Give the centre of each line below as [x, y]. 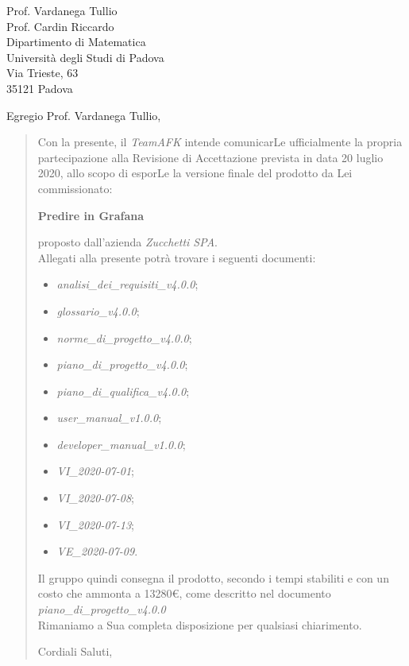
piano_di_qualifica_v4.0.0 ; [123, 391]
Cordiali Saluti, [75, 651]
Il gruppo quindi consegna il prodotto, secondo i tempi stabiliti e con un [213, 577]
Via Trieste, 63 [42, 73]
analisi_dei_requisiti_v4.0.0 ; [127, 284]
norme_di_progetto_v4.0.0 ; [124, 337]
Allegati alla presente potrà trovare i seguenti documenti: [177, 257]
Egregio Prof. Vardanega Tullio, [84, 115]
